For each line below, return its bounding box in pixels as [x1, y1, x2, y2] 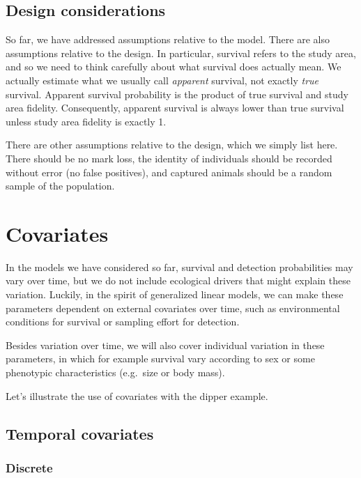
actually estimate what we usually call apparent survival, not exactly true [6, 72, 319, 87]
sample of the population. [6, 178, 115, 193]
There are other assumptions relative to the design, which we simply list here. [6, 137, 338, 152]
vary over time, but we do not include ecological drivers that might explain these [6, 273, 351, 288]
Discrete [6, 458, 53, 476]
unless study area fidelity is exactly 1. [6, 114, 167, 128]
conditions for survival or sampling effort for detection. [6, 314, 240, 329]
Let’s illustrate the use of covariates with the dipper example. [6, 388, 268, 403]
